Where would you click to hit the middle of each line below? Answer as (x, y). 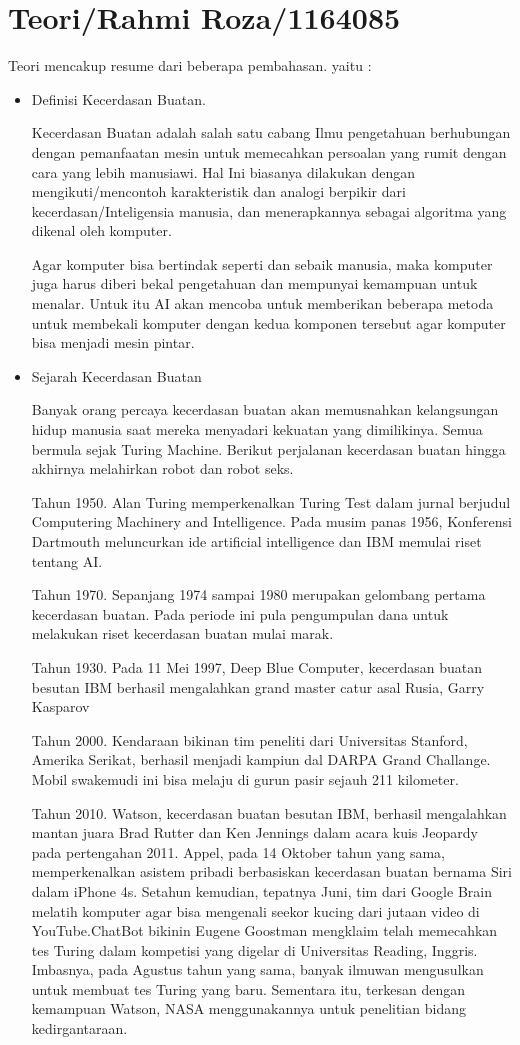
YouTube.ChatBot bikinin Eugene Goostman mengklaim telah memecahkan (264, 930)
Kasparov (60, 706)
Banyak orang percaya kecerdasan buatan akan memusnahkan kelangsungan (265, 409)
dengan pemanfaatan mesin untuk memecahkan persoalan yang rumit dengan (269, 151)
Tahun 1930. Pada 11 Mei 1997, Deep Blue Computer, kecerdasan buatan (257, 666)
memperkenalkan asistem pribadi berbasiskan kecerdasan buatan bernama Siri (271, 871)
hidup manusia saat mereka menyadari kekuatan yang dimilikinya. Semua (257, 429)
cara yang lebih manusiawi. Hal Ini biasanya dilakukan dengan (223, 171)
